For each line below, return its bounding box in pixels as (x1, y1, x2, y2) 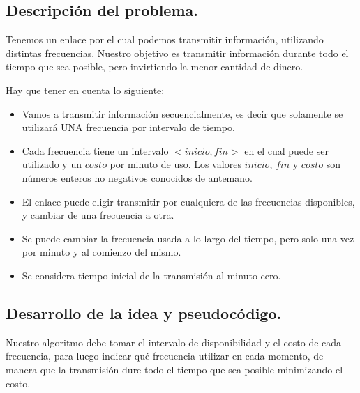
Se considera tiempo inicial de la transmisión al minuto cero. (22, 268, 281, 282)
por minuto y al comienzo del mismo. (22, 245, 181, 259)
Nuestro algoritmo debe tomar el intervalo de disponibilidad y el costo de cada (6, 334, 342, 349)
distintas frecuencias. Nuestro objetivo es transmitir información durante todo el (6, 45, 349, 60)
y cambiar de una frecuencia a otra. (22, 208, 174, 222)
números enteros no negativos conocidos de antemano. (22, 170, 253, 185)
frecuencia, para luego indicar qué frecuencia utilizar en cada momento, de (6, 348, 324, 363)
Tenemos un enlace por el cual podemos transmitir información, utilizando (6, 32, 324, 47)
